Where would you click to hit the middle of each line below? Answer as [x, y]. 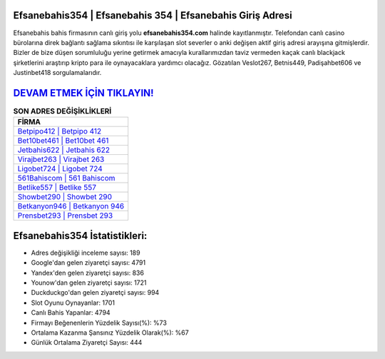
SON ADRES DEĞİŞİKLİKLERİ [62, 111]
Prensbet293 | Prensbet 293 [65, 216]
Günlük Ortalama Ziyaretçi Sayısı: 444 [87, 343]
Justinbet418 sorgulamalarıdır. [57, 73]
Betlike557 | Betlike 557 [57, 188]
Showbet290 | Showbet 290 [65, 197]
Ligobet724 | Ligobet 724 [60, 169]
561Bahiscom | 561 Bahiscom [66, 178]
